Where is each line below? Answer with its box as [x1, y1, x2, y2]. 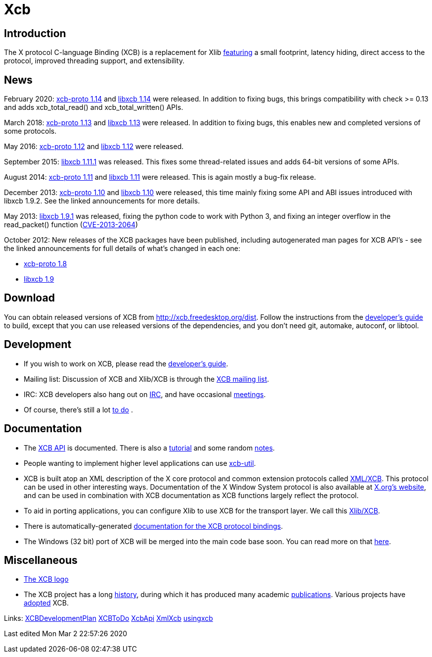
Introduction [4, 27, 66, 40]
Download [4, 292, 55, 304]
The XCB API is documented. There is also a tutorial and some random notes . [24, 443, 275, 452]
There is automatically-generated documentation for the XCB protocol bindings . [24, 521, 283, 530]
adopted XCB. [24, 599, 69, 607]
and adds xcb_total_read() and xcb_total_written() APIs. [4, 103, 183, 112]
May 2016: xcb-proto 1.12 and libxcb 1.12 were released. [4, 142, 184, 151]
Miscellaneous [4, 554, 78, 566]
